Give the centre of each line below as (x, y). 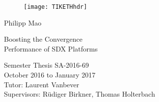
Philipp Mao (23, 22)
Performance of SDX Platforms (51, 48)
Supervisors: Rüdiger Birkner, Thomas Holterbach (79, 94)
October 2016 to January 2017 (50, 75)
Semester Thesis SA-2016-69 (47, 65)
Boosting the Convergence (43, 39)
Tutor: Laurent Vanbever (42, 84)
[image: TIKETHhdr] (55, 7)
